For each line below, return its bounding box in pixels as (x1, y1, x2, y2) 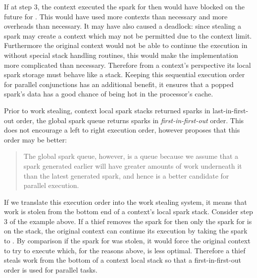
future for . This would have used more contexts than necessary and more (4, 11, 228, 21)
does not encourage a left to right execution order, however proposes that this (4, 125, 240, 135)
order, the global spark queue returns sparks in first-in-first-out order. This (16, 115, 244, 125)
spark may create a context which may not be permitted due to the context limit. (4, 30, 252, 41)
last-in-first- (212, 105, 249, 115)
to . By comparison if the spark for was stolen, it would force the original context (4, 235, 251, 246)
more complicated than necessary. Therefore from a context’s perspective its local (4, 59, 251, 70)
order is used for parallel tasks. (4, 264, 98, 275)
